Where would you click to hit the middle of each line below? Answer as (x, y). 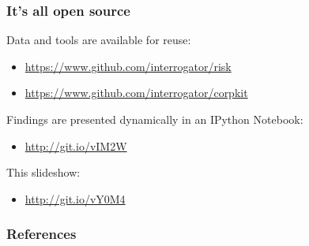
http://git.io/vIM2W (76, 145)
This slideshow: (43, 172)
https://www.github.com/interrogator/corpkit (136, 93)
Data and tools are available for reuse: (99, 40)
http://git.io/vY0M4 (75, 198)
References (41, 234)
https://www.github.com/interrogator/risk (128, 66)
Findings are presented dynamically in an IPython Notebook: (155, 119)
